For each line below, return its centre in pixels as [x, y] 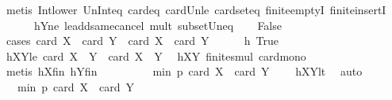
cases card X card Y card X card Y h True [142, 41]
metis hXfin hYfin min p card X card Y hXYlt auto [184, 71]
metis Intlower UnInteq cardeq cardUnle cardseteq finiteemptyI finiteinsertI [196, 9]
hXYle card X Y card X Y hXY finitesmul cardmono [156, 56]
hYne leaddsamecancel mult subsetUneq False [158, 25]
